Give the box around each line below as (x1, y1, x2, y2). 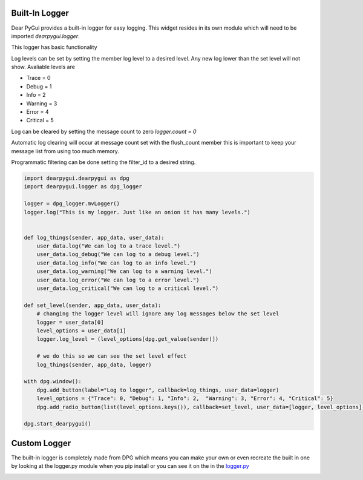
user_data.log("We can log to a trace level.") (36, 243, 181, 249)
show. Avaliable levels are (11, 64, 76, 71)
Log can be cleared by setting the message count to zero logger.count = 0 (11, 128, 197, 135)
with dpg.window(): (24, 378, 82, 385)
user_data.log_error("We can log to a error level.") (36, 276, 200, 283)
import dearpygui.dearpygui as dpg (24, 174, 129, 182)
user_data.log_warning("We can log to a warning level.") (36, 268, 212, 275)
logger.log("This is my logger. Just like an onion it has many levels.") (24, 209, 251, 215)
